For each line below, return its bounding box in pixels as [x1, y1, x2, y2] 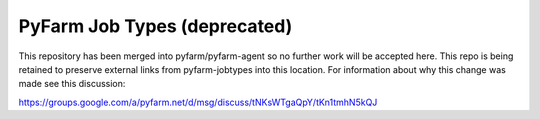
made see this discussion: [18, 78, 126, 90]
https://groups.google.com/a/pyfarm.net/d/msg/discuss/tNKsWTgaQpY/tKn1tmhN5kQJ [18, 96, 378, 108]
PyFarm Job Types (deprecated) [18, 15, 293, 37]
